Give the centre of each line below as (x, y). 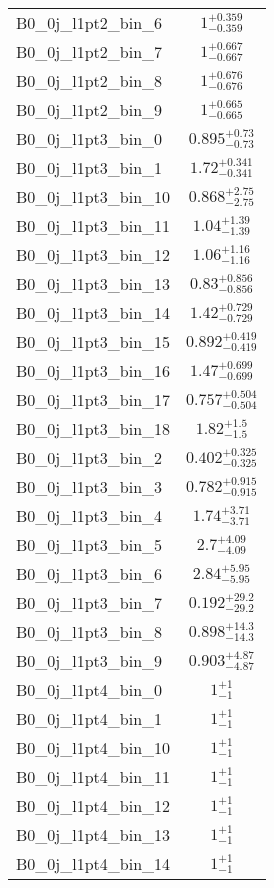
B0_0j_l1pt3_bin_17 (93, 399)
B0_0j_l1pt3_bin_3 (89, 486)
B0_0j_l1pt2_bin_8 (89, 80)
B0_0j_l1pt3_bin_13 (93, 283)
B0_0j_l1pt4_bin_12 (93, 805)
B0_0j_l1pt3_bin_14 (93, 312)
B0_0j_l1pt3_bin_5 (89, 544)
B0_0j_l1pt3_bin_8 (89, 631)
